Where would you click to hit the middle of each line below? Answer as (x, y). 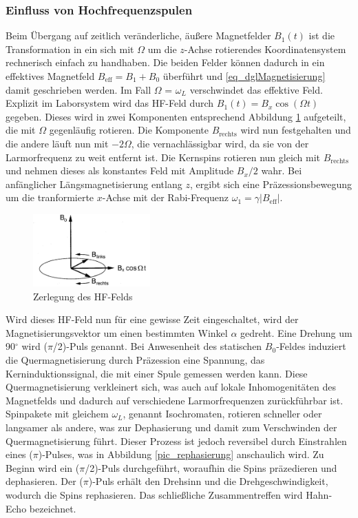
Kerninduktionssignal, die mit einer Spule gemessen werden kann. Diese (157, 373)
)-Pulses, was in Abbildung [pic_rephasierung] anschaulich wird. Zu (181, 454)
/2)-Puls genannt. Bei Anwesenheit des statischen (157, 346)
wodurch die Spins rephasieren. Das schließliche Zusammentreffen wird (154, 494)
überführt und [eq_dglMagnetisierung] (244, 76)
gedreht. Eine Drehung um (296, 332)
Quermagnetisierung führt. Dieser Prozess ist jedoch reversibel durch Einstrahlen (176, 441)
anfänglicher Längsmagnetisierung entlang (94, 184)
